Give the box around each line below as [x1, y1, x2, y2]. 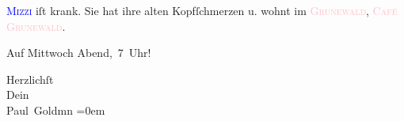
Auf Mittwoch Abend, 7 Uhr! [6, 44, 151, 61]
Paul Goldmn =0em [6, 101, 105, 118]
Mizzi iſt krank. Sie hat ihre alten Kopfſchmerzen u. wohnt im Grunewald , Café [6, 2, 398, 18]
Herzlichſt [6, 70, 54, 87]
